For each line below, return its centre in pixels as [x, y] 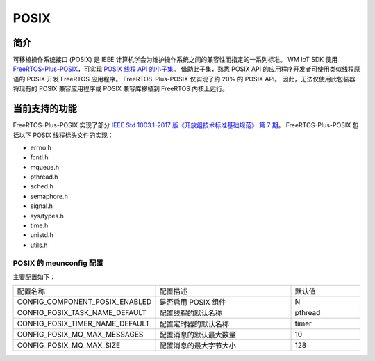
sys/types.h [47, 216]
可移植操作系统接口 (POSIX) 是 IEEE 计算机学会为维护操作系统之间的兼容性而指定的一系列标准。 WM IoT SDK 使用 [175, 60]
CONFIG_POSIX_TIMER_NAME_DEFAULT [83, 323]
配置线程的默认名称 [191, 313]
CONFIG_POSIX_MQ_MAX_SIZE [69, 346]
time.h [39, 225]
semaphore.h [49, 196]
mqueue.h [45, 167]
